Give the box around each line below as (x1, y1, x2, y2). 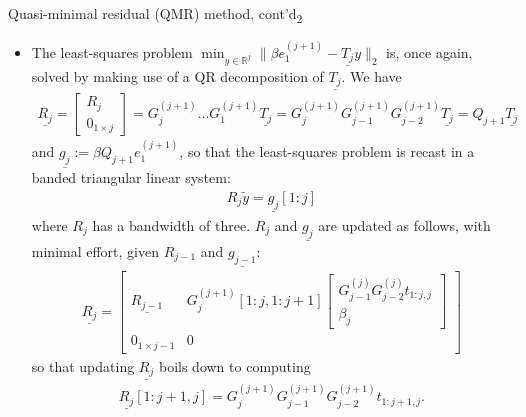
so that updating (31, 355, 135, 376)
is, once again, (386, 41, 473, 62)
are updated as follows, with (318, 215, 491, 235)
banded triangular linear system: (31, 167, 231, 188)
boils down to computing (158, 355, 311, 376)
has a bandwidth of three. (92, 215, 251, 235)
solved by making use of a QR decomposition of (31, 65, 324, 86)
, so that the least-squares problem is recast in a (179, 141, 475, 162)
